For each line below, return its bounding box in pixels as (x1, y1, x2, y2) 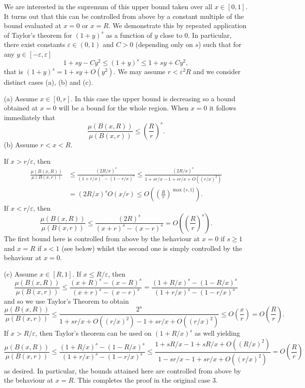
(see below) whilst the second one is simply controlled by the (61, 243, 242, 253)
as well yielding (194, 328, 241, 338)
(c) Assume (4, 268, 37, 279)
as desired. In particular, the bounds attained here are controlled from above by (4, 365, 241, 375)
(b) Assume (4, 139, 38, 149)
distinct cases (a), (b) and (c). (4, 77, 93, 87)
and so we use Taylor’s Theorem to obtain (4, 296, 129, 306)
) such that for (198, 39, 241, 49)
